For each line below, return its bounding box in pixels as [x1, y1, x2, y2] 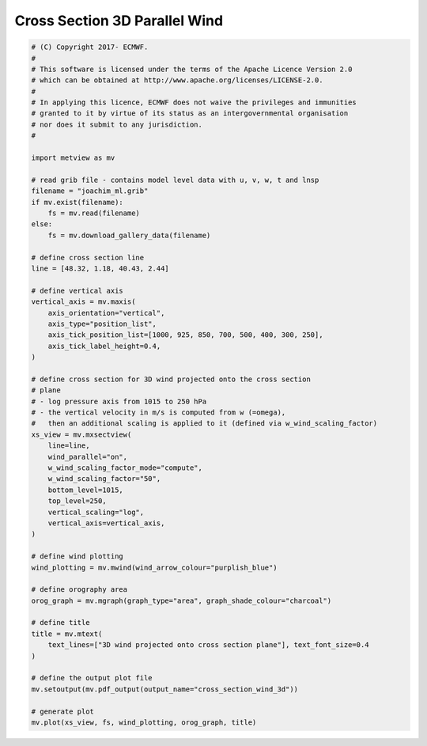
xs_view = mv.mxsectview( [31, 430, 132, 439]
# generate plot [31, 706, 95, 716]
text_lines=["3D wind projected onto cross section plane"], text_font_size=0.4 [47, 641, 369, 649]
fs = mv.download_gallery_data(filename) [47, 230, 211, 240]
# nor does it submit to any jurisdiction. [31, 119, 203, 129]
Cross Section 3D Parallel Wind [14, 12, 224, 29]
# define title [31, 618, 90, 627]
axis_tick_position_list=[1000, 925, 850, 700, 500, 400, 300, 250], [47, 331, 323, 339]
